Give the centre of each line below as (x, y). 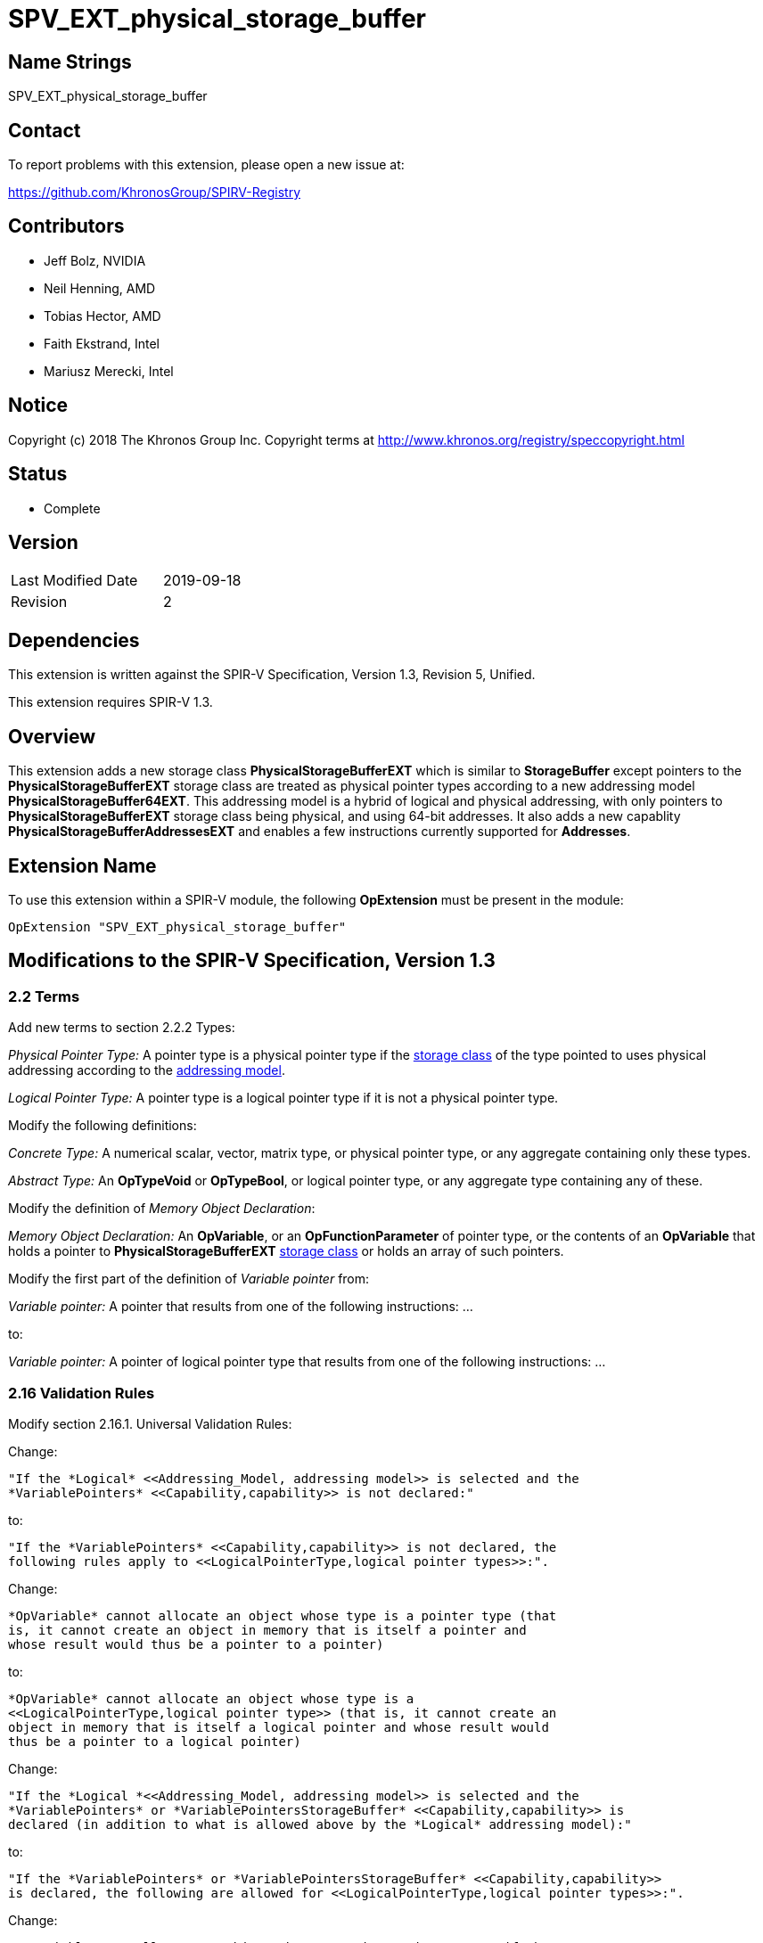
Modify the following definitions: (103, 1126)
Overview (52, 736)
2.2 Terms (44, 996)
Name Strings (70, 61)
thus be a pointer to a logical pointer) (155, 1741)
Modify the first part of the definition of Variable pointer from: (189, 1279)
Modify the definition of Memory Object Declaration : (162, 1209)
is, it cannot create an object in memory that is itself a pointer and (267, 1630)
